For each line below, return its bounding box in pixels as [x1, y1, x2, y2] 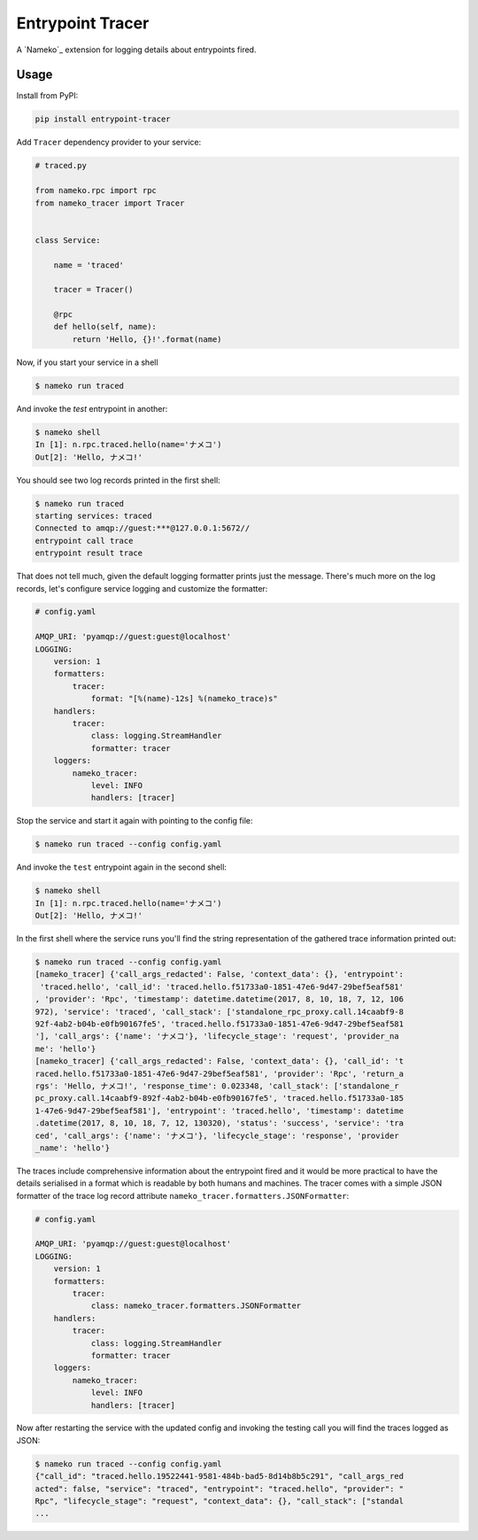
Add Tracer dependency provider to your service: [16, 137, 202, 148]
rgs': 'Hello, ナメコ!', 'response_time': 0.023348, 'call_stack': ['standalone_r [35, 1080, 399, 1091]
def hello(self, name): [53, 321, 157, 332]
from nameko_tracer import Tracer [35, 197, 185, 208]
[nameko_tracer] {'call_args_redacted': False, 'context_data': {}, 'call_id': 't [35, 1056, 405, 1066]
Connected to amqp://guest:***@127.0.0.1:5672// [35, 523, 251, 533]
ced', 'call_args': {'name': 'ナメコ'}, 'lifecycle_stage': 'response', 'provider [35, 1130, 399, 1141]
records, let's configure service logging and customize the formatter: [16, 583, 268, 593]
